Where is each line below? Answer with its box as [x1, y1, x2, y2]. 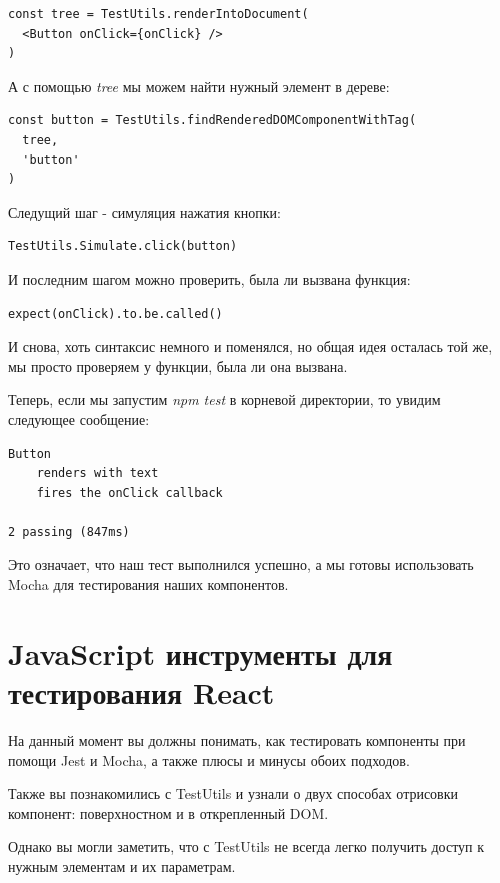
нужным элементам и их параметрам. [8, 855, 236, 876]
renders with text [36, 466, 159, 481]
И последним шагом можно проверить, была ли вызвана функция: [8, 268, 411, 289]
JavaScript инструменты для [8, 632, 393, 673]
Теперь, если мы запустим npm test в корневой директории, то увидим [8, 389, 441, 410]
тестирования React [8, 672, 275, 713]
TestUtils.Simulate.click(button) [8, 239, 238, 254]
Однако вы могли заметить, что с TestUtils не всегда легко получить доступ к [8, 836, 485, 857]
